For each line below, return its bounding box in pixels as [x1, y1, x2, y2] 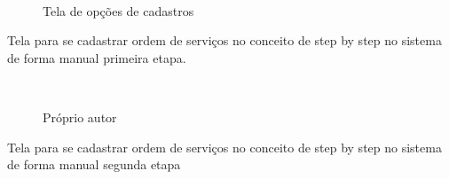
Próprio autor [43, 107, 117, 126]
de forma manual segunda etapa [7, 155, 181, 174]
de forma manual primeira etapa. [7, 48, 186, 66]
